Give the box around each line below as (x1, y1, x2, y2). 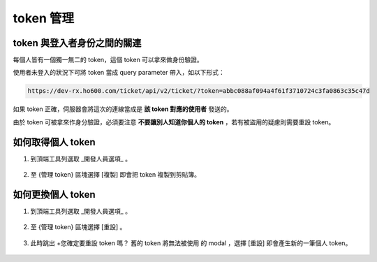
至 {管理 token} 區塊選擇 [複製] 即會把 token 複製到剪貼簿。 (30, 170, 200, 179)
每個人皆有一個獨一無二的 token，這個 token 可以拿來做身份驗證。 (13, 56, 204, 64)
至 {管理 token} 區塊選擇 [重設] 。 (30, 223, 126, 231)
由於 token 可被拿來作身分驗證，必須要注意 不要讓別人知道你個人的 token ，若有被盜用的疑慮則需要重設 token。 (13, 117, 335, 126)
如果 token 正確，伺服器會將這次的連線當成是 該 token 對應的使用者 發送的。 (13, 105, 233, 113)
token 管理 (13, 10, 75, 26)
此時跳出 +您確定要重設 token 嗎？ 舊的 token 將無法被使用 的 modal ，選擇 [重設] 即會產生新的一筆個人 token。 (30, 238, 352, 247)
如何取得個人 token (13, 136, 96, 148)
